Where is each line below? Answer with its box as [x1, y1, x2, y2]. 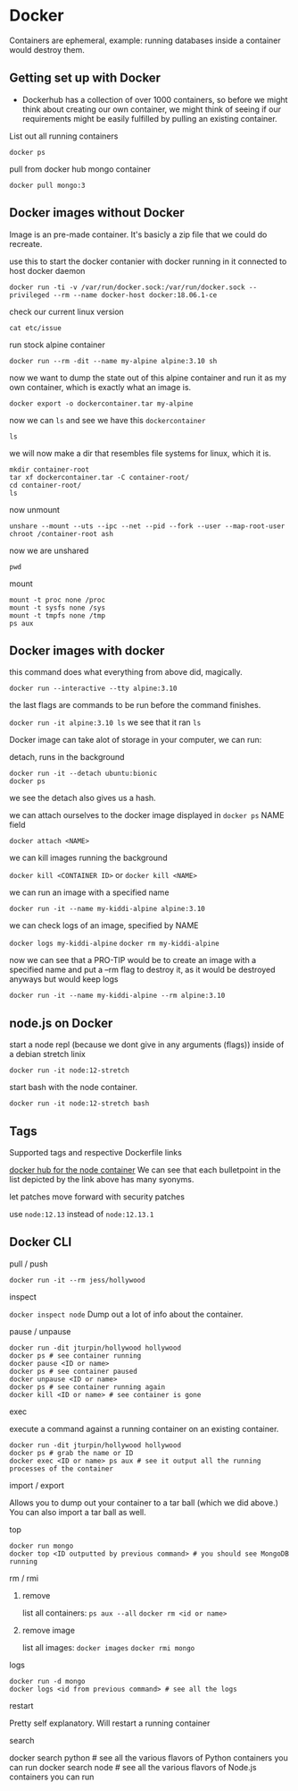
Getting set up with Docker [9, 71, 161, 86]
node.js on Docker [9, 1015, 113, 1030]
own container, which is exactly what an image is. [9, 381, 192, 392]
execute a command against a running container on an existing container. [9, 1423, 279, 1434]
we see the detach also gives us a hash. [9, 793, 156, 804]
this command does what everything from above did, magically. [9, 667, 243, 678]
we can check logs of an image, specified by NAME [9, 920, 199, 931]
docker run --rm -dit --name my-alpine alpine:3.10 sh [9, 356, 218, 365]
